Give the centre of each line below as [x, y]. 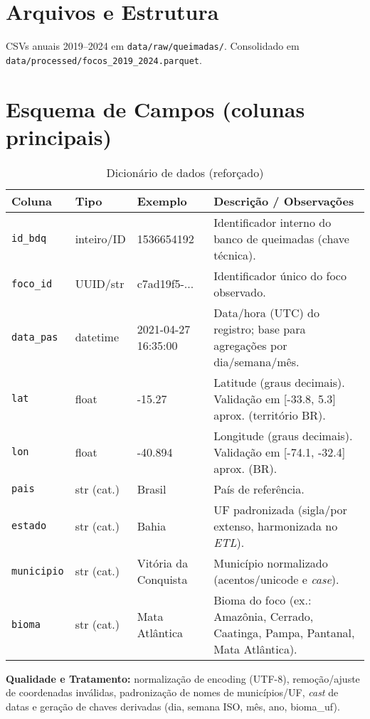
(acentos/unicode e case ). [276, 579]
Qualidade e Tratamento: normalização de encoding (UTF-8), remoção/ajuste [183, 678]
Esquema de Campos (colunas [155, 108]
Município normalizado [271, 563]
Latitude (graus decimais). [279, 382]
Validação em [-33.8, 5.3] [275, 398]
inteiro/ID [100, 238]
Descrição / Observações [284, 201]
